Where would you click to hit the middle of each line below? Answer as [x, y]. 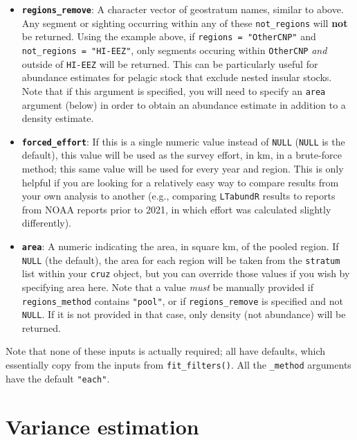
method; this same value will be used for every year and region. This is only [183, 168]
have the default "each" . [58, 378]
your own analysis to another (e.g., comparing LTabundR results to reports [178, 196]
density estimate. [58, 118]
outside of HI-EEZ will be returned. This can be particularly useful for [170, 63]
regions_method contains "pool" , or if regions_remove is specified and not [182, 300]
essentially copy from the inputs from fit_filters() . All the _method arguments [178, 365]
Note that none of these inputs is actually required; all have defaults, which [166, 351]
